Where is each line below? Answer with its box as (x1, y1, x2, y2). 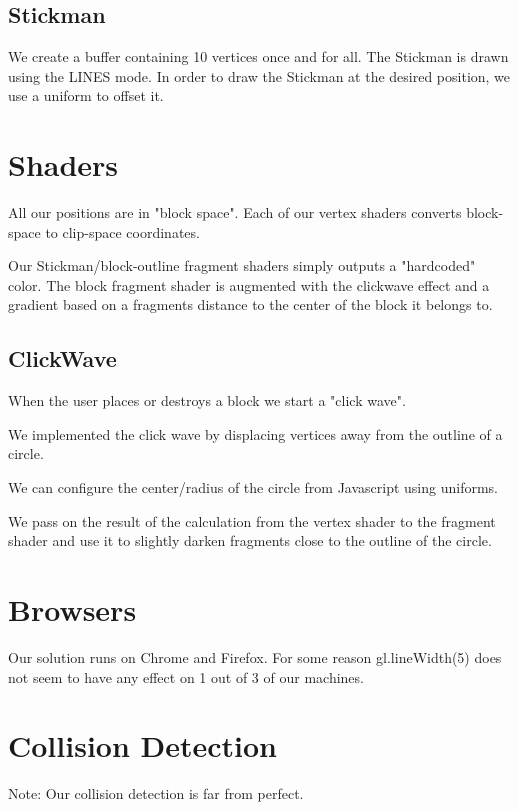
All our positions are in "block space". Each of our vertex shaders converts (8, 202, 462, 223)
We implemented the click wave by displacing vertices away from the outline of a (8, 423, 503, 444)
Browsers (8, 589, 137, 630)
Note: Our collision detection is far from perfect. (8, 783, 304, 804)
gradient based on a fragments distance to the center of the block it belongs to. (8, 294, 493, 315)
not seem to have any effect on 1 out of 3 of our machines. (8, 666, 364, 687)
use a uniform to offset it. (8, 85, 164, 106)
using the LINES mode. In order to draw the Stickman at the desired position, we (8, 65, 511, 86)
